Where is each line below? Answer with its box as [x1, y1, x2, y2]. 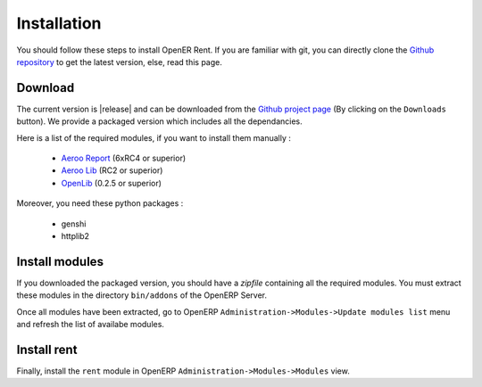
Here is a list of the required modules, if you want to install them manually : [16, 132, 292, 143]
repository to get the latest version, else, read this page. [16, 56, 223, 67]
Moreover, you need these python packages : [16, 198, 184, 209]
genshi [61, 218, 87, 229]
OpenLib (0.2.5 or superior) [61, 177, 162, 188]
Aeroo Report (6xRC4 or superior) [61, 152, 187, 164]
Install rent [16, 342, 78, 357]
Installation [16, 13, 102, 33]
